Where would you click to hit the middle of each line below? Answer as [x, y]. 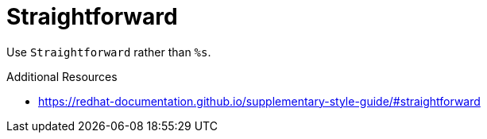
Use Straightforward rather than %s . [109, 52]
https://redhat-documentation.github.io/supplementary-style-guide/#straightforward [259, 101]
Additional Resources [62, 76]
